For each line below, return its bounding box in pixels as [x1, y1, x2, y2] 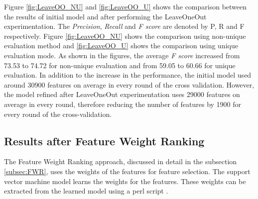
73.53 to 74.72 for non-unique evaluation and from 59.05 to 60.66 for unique [4, 60, 236, 70]
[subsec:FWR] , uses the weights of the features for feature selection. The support [4, 166, 251, 176]
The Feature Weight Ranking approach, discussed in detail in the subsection [4, 156, 237, 167]
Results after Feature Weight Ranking [4, 133, 205, 148]
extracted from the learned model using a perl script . [4, 186, 168, 196]
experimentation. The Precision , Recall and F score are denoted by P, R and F [4, 21, 245, 31]
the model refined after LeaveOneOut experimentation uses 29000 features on [4, 89, 240, 99]
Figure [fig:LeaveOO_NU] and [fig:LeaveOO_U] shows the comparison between [4, 1, 247, 11]
